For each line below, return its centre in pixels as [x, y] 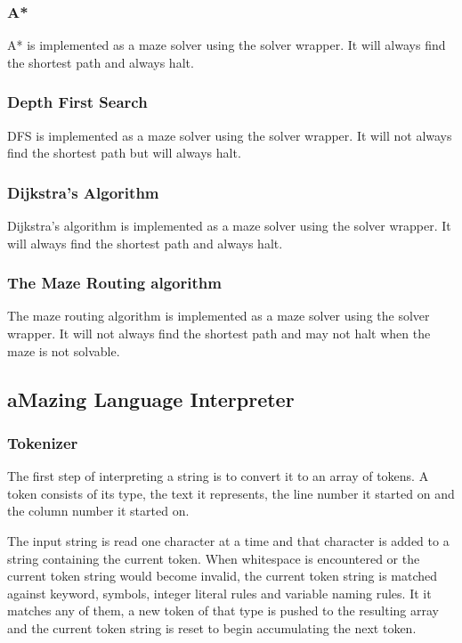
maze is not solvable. [64, 350]
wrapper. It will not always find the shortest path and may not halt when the [219, 334]
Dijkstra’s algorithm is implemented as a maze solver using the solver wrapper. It [229, 226]
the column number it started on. [98, 511]
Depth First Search [77, 102]
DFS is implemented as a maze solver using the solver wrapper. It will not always [230, 135]
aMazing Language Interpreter [151, 399]
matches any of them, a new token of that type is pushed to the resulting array [223, 610]
